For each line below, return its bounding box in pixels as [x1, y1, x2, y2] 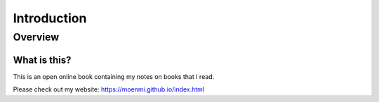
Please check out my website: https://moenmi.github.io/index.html [13, 85, 205, 94]
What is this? [13, 54, 72, 66]
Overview [13, 31, 60, 43]
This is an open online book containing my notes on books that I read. [13, 72, 215, 80]
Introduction [13, 10, 87, 26]
